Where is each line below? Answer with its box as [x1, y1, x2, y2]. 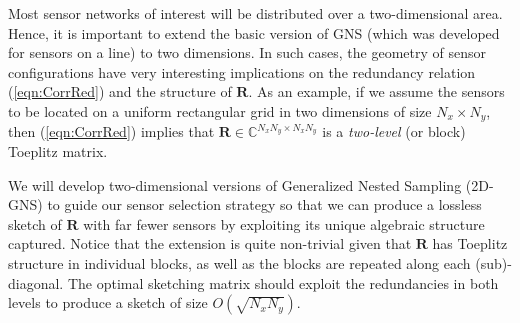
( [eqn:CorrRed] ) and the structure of [8, 81, 232, 102]
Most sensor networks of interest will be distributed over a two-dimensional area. [8, 3, 503, 23]
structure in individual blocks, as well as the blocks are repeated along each [8, 252, 471, 273]
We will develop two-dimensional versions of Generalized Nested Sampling [8, 174, 462, 195]
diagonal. [8, 272, 64, 293]
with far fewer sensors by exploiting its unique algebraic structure [83, 213, 485, 234]
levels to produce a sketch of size [8, 292, 208, 313]
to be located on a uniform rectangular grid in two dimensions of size [8, 100, 432, 121]
